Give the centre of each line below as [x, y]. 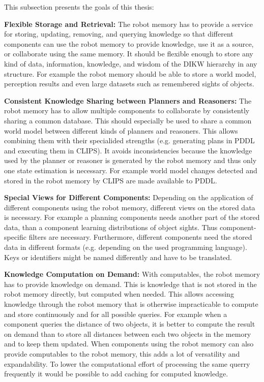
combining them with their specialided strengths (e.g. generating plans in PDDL [129, 140]
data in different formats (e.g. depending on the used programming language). [126, 247]
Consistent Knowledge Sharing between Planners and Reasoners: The [128, 100]
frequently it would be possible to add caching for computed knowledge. [116, 374]
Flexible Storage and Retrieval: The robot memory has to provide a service [129, 24]
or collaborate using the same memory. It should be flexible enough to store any [129, 54]
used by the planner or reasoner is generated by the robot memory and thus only [130, 160]
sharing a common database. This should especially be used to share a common [128, 120]
